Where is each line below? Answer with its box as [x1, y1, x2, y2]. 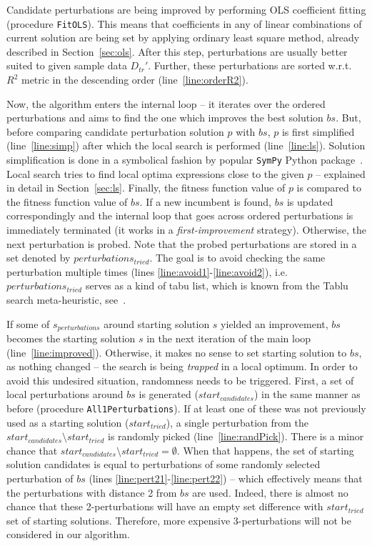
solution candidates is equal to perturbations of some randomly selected [6, 457, 321, 472]
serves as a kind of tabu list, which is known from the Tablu [85, 278, 348, 293]
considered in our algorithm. [6, 527, 130, 542]
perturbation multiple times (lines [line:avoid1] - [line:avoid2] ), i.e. [6, 264, 288, 279]
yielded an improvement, [221, 316, 328, 331]
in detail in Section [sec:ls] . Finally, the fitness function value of [6, 180, 286, 195]
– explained [316, 166, 366, 181]
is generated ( [139, 387, 198, 402]
